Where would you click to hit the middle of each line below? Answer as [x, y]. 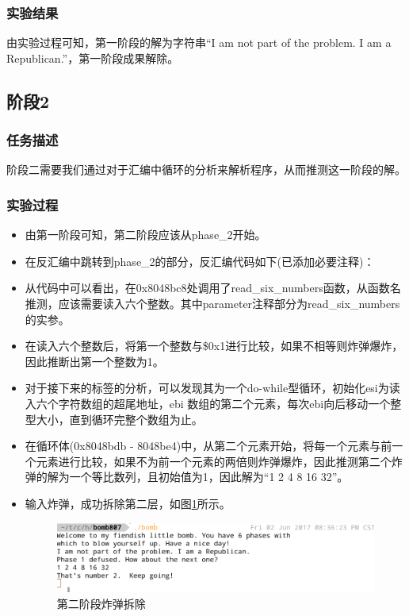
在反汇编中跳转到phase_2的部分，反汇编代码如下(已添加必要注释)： [200, 261]
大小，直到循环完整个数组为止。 [119, 419]
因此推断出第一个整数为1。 [94, 361]
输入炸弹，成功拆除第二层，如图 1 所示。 [128, 503]
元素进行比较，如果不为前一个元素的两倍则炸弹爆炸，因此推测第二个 [214, 461]
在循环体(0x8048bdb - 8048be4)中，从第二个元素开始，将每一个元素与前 [208, 446]
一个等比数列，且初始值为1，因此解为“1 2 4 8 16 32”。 [209, 477]
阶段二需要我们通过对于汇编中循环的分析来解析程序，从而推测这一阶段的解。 [206, 169]
